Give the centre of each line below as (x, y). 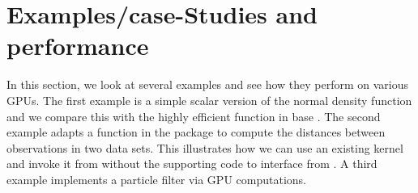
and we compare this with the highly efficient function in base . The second (194, 116)
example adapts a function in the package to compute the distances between (196, 132)
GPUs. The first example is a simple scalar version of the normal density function (209, 100)
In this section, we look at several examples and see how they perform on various (208, 84)
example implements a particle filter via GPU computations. (156, 179)
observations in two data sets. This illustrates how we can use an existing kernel (205, 147)
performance (78, 46)
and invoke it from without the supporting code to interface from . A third (192, 164)
